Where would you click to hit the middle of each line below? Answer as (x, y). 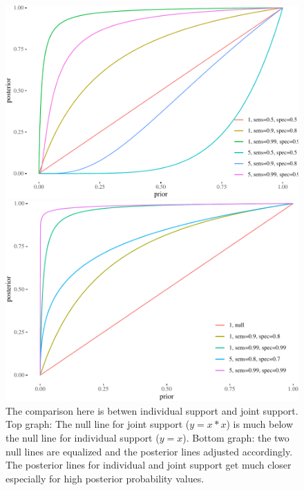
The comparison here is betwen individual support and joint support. (152, 410)
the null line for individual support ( (83, 437)
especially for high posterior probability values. (105, 478)
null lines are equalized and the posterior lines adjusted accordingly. (149, 451)
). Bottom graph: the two (236, 437)
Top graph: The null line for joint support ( (98, 424)
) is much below (259, 424)
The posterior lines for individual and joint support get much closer (149, 465)
